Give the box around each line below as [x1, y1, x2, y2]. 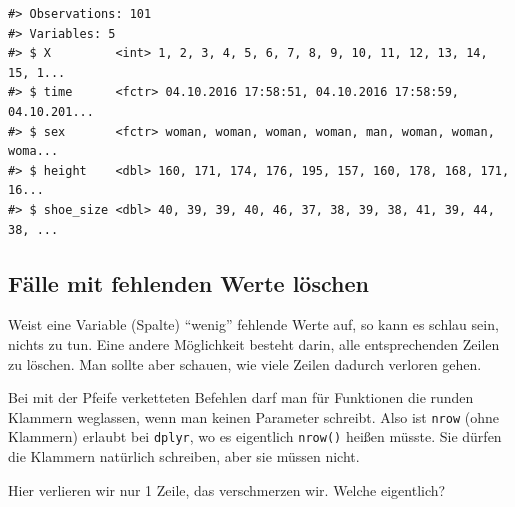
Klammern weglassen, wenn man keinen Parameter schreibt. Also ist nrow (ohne [8, 406, 499, 427]
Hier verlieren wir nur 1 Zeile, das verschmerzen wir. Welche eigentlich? [8, 479, 446, 500]
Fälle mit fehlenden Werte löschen [8, 267, 369, 298]
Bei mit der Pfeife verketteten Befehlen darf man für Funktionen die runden [8, 387, 474, 408]
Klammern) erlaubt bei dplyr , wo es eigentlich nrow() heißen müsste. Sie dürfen [8, 426, 502, 447]
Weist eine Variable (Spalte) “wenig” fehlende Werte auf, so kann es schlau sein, [8, 314, 499, 335]
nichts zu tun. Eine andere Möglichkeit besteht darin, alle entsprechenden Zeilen [8, 333, 500, 354]
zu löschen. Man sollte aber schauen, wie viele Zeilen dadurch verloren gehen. [8, 353, 482, 374]
